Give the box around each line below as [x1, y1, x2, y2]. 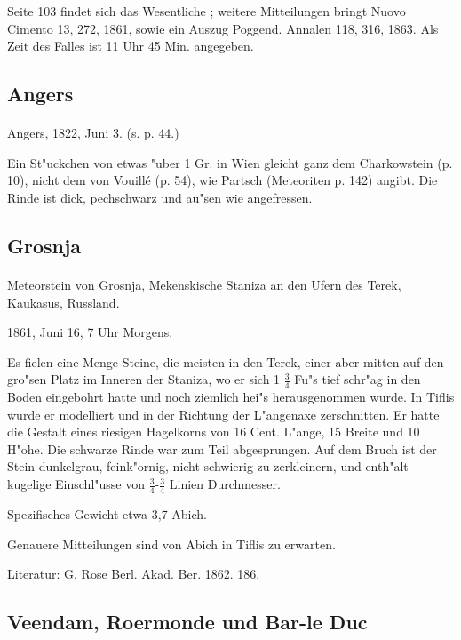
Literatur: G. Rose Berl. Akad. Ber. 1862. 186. [7, 564, 260, 583]
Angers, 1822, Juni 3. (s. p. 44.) [7, 124, 179, 142]
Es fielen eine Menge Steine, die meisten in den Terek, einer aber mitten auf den [7, 352, 444, 371]
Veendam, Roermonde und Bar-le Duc [7, 608, 368, 636]
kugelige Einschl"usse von [7, 475, 145, 493]
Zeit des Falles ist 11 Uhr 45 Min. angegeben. [7, 36, 254, 55]
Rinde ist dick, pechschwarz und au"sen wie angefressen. [7, 188, 313, 206]
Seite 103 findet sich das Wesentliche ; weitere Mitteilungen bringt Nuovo [7, 2, 406, 20]
